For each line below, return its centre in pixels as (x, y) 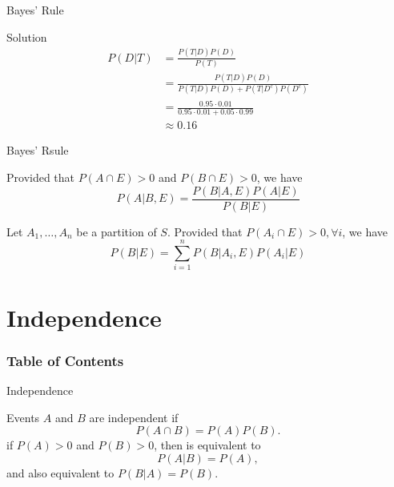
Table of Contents (65, 360)
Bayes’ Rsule (38, 150)
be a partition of (117, 231)
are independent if (134, 417)
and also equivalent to (60, 472)
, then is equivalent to (207, 445)
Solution (27, 36)
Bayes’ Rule (35, 10)
